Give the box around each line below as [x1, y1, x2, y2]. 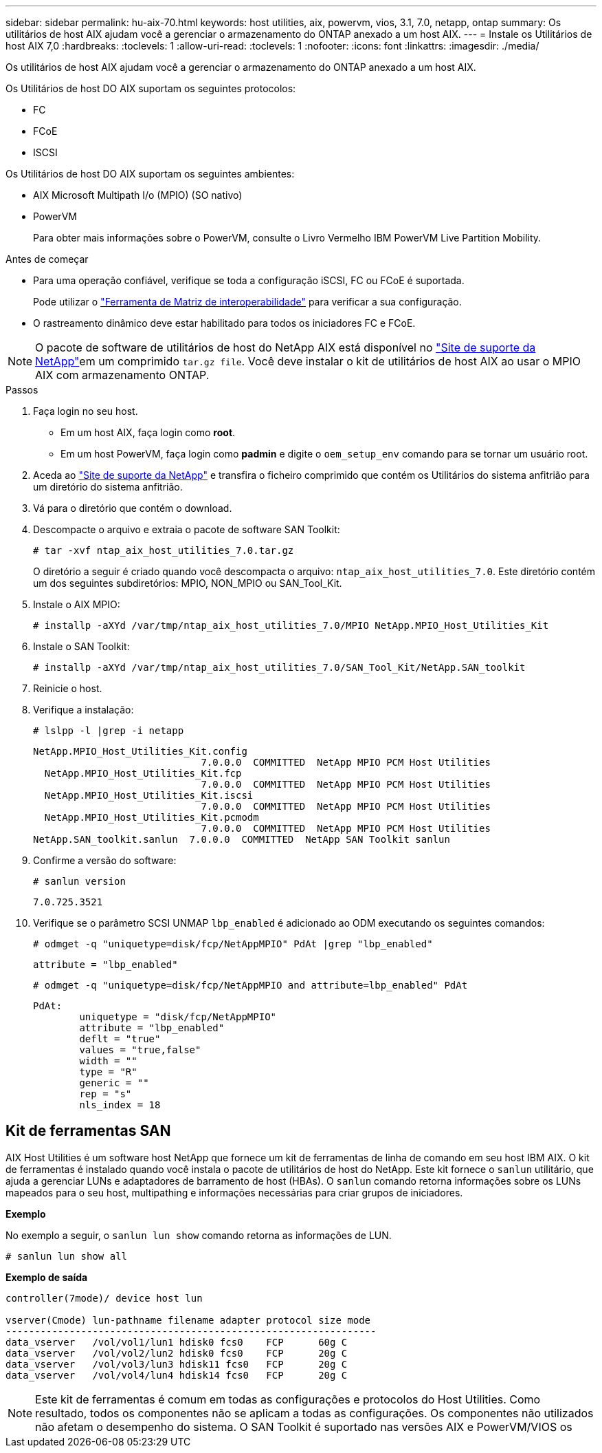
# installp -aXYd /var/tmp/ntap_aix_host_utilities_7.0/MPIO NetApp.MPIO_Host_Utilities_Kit [33, 620, 549, 631]
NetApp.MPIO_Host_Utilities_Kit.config [33, 746, 247, 757]
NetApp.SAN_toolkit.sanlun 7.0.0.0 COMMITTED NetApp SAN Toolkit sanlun [33, 834, 450, 845]
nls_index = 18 [79, 1099, 161, 1110]
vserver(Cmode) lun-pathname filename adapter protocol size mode [5, 1314, 371, 1326]
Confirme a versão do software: [33, 854, 177, 866]
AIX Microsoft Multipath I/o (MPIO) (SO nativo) [33, 189, 243, 201]
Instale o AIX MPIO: [33, 599, 120, 610]
